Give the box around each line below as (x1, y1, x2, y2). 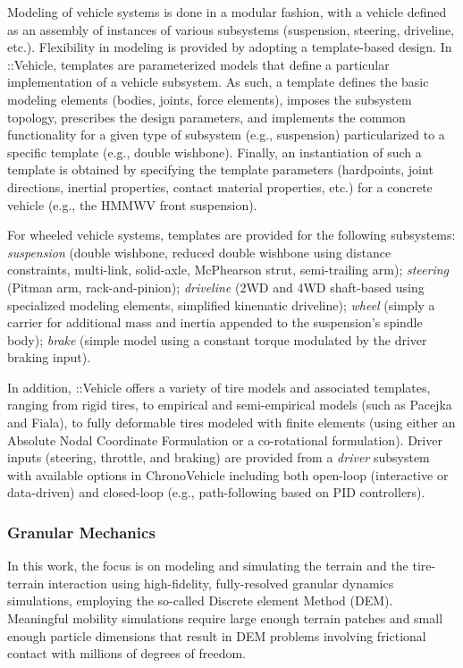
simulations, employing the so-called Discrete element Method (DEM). (7, 591, 393, 610)
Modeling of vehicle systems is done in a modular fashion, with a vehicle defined (7, 3, 447, 21)
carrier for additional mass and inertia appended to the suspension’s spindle (7, 313, 423, 332)
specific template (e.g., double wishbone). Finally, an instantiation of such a (7, 142, 422, 161)
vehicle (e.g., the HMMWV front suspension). (7, 195, 257, 214)
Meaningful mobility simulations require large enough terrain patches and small (7, 609, 443, 628)
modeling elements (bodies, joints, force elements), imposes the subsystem (7, 89, 412, 108)
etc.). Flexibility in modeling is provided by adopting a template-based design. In (7, 38, 452, 56)
